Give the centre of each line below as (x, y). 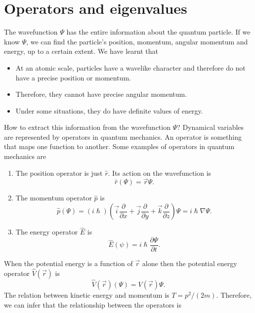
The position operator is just (59, 173)
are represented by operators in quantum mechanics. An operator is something (123, 137)
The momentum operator (54, 198)
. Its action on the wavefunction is (160, 173)
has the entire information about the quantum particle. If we (158, 32)
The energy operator (47, 232)
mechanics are (25, 156)
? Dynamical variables (211, 127)
